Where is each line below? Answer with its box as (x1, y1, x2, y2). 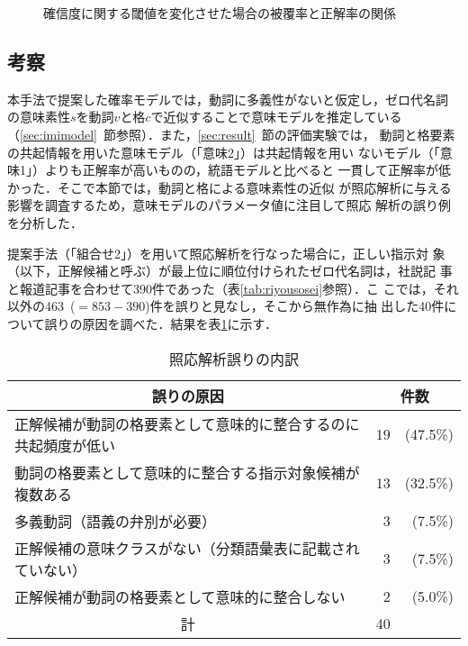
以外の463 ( (7, 296, 76, 315)
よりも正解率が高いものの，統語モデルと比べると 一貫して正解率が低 (44, 160, 452, 179)
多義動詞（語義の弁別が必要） (14, 510, 217, 532)
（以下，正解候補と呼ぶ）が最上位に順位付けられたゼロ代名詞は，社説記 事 (7, 261, 453, 280)
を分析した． (7, 213, 83, 232)
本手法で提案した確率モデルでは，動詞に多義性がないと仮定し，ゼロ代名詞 (7, 89, 448, 108)
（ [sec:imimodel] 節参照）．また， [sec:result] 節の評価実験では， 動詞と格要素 (7, 124, 455, 143)
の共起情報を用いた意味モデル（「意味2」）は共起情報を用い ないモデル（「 (7, 142, 440, 161)
